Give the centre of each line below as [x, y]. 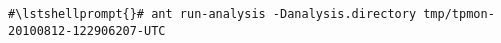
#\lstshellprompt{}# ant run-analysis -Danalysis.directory [212, 14]
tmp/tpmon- [459, 14]
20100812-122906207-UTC [87, 30]
